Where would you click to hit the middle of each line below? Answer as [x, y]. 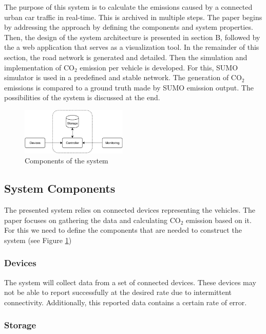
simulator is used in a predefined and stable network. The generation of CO [123, 77]
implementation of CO [39, 67]
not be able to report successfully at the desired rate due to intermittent [118, 292]
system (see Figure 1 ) [38, 240]
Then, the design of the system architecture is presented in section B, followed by [132, 37]
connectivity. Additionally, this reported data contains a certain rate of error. [126, 302]
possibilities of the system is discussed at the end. [82, 97]
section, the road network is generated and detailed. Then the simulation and [126, 57]
